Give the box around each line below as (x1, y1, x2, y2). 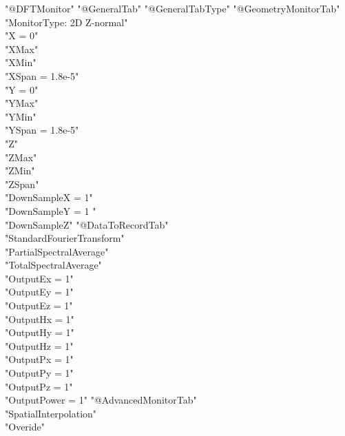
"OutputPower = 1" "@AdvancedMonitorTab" (5, 393, 197, 407)
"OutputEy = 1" (5, 284, 74, 299)
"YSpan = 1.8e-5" (5, 123, 79, 137)
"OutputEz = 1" (5, 298, 73, 313)
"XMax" (5, 41, 39, 56)
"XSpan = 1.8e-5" (5, 68, 79, 83)
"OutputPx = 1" (5, 352, 74, 366)
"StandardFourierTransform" (5, 231, 125, 245)
